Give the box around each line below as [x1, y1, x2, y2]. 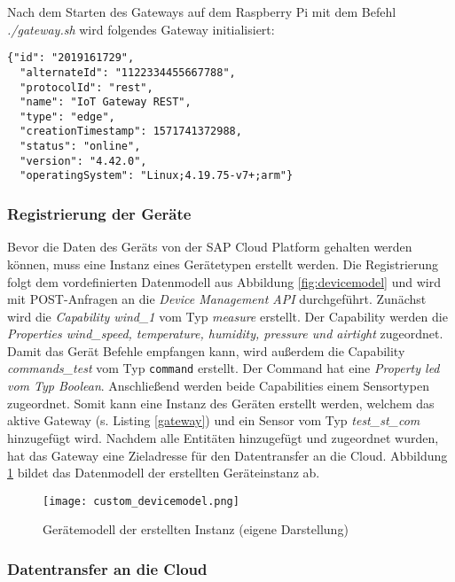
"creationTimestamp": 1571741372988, [20, 125, 242, 138]
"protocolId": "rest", [20, 81, 153, 94]
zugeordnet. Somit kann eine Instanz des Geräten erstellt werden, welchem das [7, 393, 435, 412]
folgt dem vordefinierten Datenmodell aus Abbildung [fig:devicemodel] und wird [7, 272, 441, 291]
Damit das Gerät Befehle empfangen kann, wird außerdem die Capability [7, 341, 405, 360]
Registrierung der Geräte [7, 203, 192, 225]
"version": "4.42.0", [20, 154, 147, 167]
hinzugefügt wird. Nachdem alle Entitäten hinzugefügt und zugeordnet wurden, [7, 428, 439, 446]
